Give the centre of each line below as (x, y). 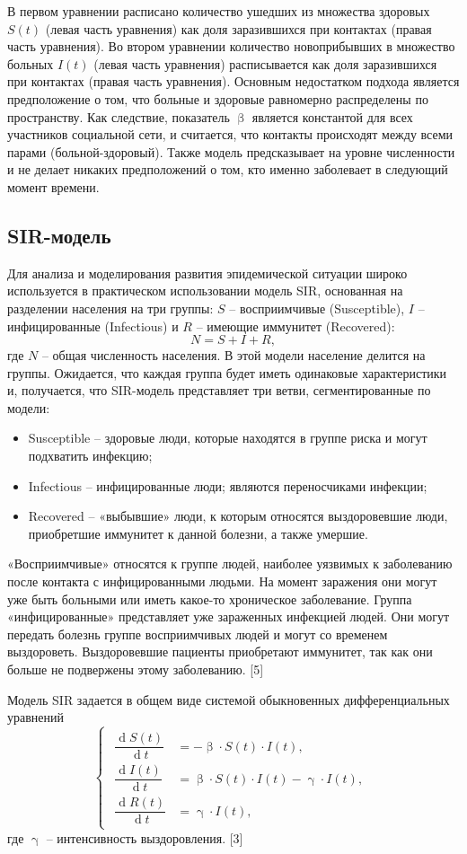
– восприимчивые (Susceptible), (317, 308)
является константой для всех (332, 116)
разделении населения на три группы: (110, 308)
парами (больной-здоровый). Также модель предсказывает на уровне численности (231, 151)
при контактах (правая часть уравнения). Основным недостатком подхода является (233, 81)
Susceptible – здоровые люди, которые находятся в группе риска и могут (228, 438)
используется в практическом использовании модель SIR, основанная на (205, 291)
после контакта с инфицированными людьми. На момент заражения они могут (222, 581)
